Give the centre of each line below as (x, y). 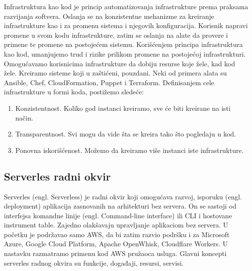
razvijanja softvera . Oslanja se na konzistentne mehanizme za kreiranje (109, 16)
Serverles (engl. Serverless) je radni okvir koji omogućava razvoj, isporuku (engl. (123, 196)
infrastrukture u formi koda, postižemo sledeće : (74, 92)
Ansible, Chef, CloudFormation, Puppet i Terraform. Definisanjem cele (109, 82)
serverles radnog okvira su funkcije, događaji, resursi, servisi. (94, 263)
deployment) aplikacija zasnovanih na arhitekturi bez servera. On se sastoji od (120, 206)
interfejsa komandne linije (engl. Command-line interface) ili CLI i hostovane (118, 215)
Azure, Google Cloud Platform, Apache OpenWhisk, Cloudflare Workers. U (116, 244)
